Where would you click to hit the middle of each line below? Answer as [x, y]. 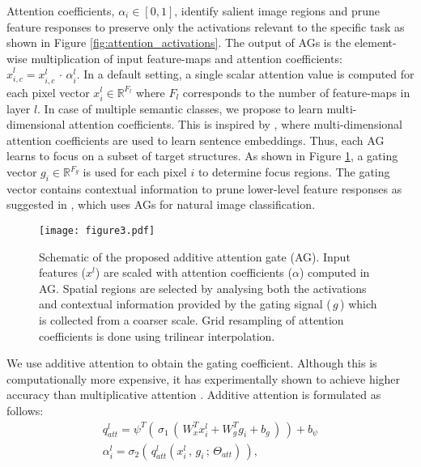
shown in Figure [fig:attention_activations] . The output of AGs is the [179, 42]
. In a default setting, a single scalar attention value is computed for [245, 74]
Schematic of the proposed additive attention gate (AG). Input [195, 256]
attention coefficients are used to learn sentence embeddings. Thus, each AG [196, 140]
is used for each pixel [135, 172]
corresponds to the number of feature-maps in [296, 92]
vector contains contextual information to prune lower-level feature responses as [204, 188]
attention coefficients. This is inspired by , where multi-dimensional [236, 124]
